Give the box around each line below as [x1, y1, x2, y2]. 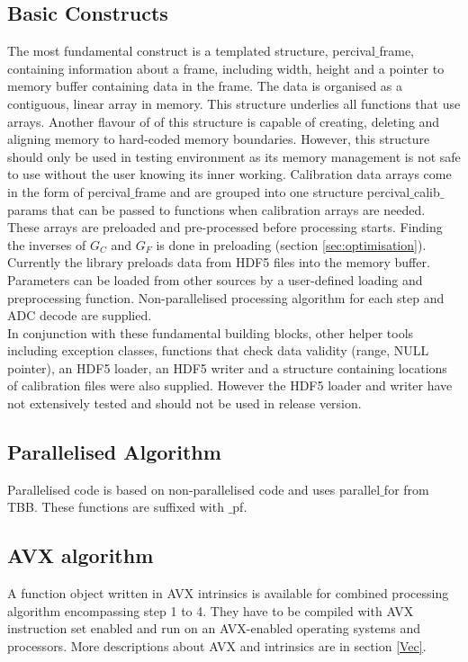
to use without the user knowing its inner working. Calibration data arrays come [7, 165, 452, 183]
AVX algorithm [7, 541, 154, 569]
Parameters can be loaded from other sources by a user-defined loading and [7, 270, 423, 289]
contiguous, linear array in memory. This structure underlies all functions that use [7, 94, 461, 112]
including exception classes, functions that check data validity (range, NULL [7, 341, 429, 360]
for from [383, 479, 429, 498]
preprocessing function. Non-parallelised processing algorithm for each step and [7, 288, 445, 307]
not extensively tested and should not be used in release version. [7, 394, 362, 413]
